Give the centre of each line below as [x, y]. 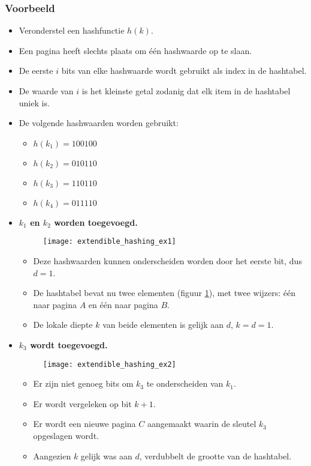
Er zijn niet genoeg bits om [83, 383]
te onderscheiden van [185, 383]
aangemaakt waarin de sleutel [202, 424]
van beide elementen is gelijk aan [163, 325]
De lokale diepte [63, 325]
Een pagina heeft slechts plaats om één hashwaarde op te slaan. [135, 50]
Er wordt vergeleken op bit [82, 403]
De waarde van [46, 91]
